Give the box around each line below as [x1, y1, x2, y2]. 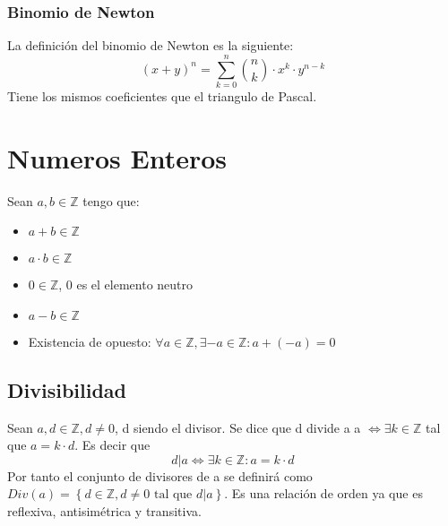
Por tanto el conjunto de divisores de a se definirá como [7, 466, 313, 485]
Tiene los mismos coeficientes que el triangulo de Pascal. [7, 86, 317, 105]
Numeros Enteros [7, 139, 228, 176]
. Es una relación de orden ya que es [224, 484, 423, 503]
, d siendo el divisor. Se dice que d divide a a [114, 418, 361, 436]
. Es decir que [74, 435, 151, 454]
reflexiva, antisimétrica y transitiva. [7, 502, 202, 521]
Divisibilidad [7, 375, 126, 403]
